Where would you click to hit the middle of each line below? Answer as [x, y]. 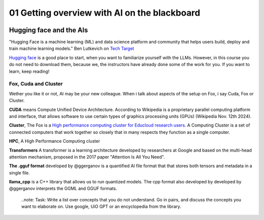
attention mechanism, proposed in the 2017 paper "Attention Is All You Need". [87, 157]
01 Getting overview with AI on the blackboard [105, 13]
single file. [20, 173]
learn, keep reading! [29, 71]
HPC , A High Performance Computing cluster [55, 141]
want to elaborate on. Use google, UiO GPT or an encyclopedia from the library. [101, 207]
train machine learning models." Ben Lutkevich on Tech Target [72, 48]
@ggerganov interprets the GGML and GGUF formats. [63, 189]
